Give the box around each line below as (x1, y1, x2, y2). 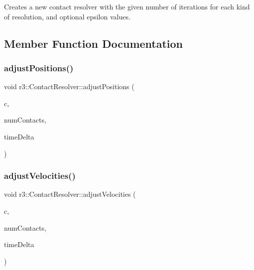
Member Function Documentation (4, 35, 183, 51)
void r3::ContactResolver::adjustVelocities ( (4, 189, 136, 199)
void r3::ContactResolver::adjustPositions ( (4, 81, 134, 92)
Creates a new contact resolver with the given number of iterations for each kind (4, 1, 250, 11)
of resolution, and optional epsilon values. (4, 11, 130, 21)
